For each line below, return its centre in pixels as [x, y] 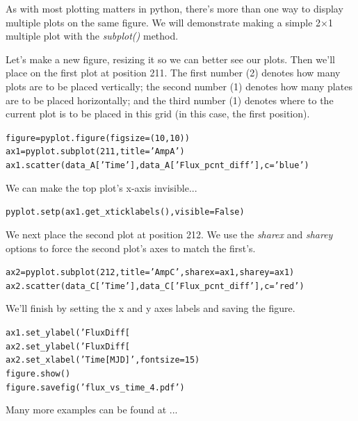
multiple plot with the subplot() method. [92, 36]
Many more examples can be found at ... [92, 410]
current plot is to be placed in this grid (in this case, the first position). [158, 114]
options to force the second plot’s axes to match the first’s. [131, 248]
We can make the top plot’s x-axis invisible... [101, 187]
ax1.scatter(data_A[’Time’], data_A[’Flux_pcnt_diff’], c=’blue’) [157, 166]
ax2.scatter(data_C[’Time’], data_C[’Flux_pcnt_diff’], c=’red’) [155, 286]
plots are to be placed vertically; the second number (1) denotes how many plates [179, 86]
